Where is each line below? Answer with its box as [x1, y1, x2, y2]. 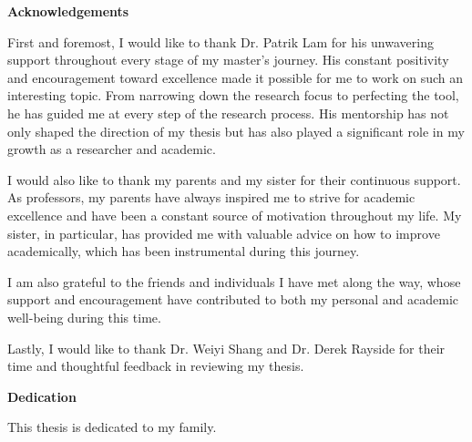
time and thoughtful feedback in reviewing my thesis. [7, 356, 304, 375]
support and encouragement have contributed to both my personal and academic [7, 290, 458, 309]
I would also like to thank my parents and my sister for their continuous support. [7, 170, 461, 189]
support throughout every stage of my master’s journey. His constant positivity [7, 50, 449, 69]
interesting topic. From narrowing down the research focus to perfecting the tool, [7, 86, 459, 105]
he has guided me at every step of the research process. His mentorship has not [7, 103, 449, 122]
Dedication [7, 386, 77, 406]
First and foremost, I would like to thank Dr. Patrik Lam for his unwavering [7, 32, 434, 51]
